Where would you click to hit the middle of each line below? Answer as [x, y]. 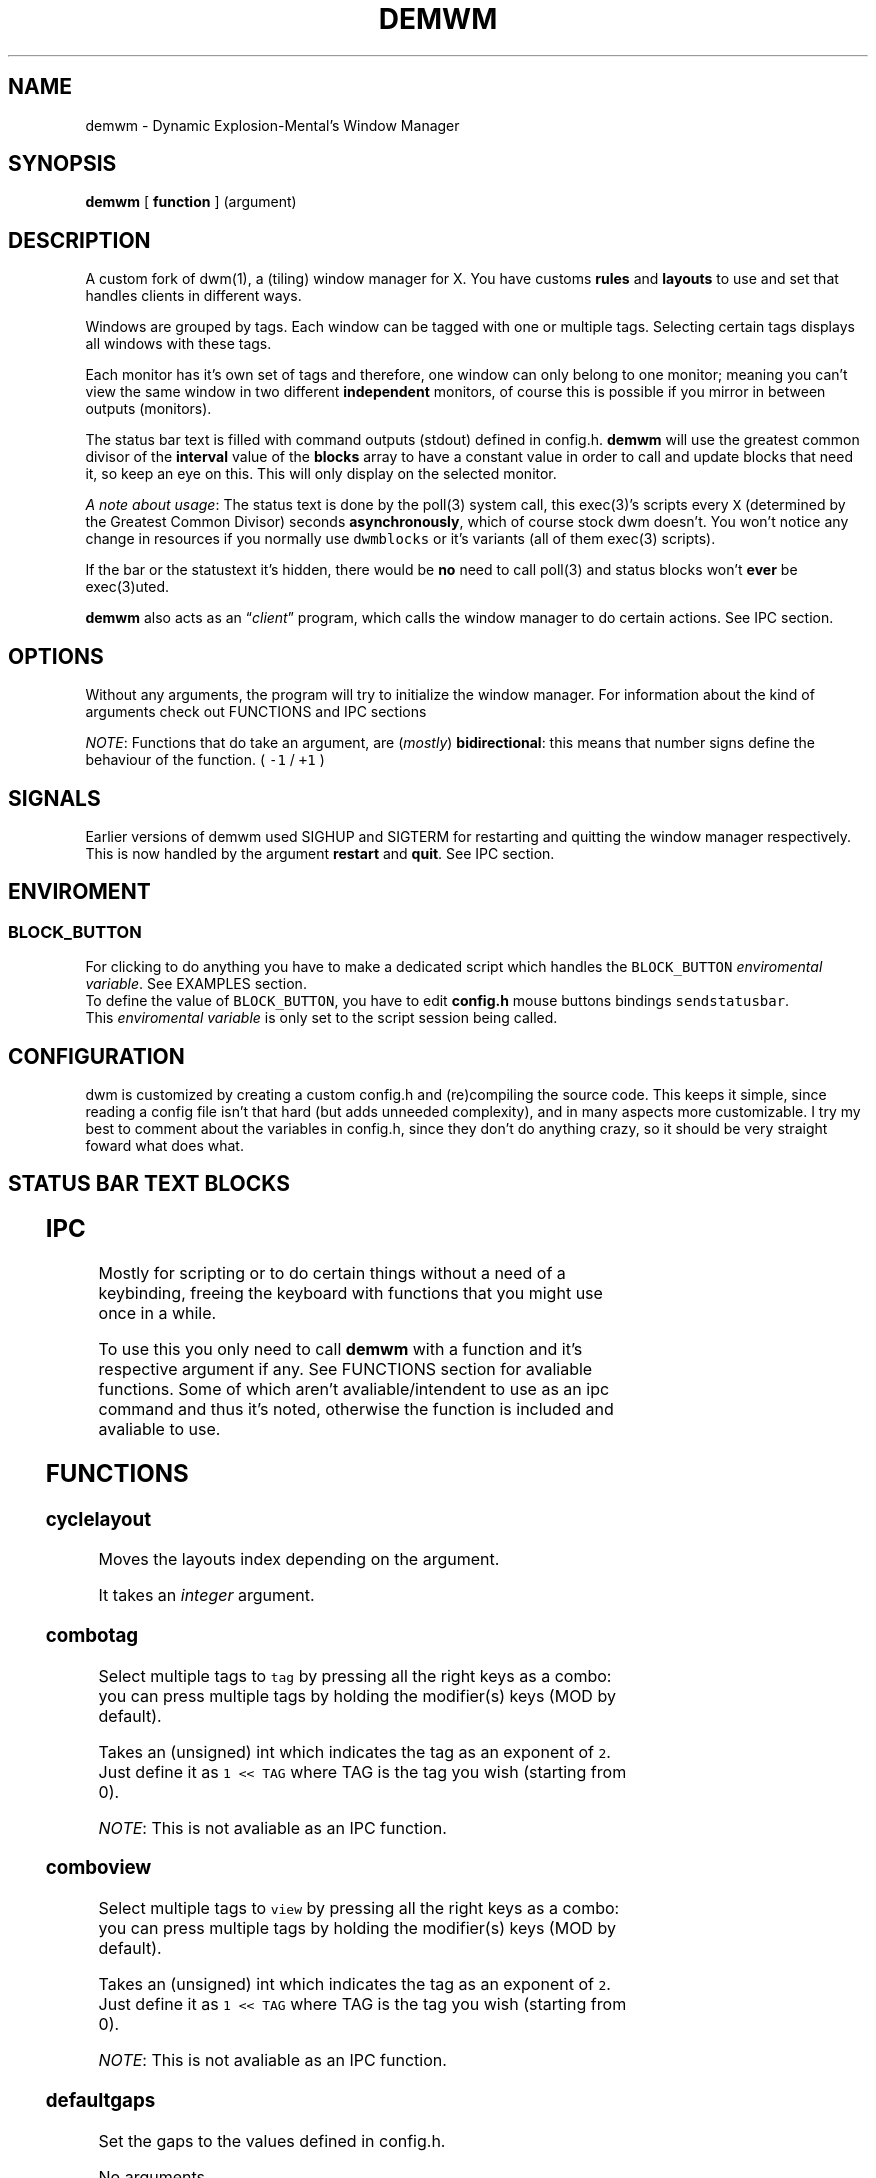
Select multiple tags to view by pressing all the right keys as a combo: [359, 1908]
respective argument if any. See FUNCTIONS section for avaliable [345, 1368]
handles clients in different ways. [193, 296]
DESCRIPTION [79, 240]
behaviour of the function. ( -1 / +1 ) [205, 760]
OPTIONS [56, 656]
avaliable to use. [159, 1428]
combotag [92, 1636]
